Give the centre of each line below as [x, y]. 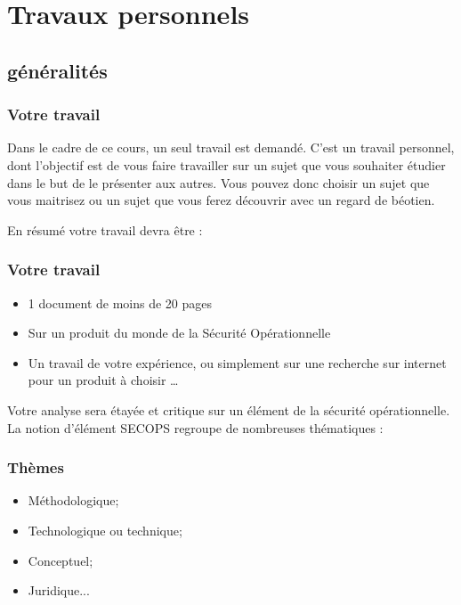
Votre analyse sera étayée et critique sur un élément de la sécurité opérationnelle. [229, 409]
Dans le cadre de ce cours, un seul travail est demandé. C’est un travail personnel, [231, 147]
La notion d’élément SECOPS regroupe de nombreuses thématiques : [195, 427]
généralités [57, 70]
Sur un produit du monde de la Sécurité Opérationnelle [179, 333]
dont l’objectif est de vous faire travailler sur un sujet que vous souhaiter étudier [226, 164]
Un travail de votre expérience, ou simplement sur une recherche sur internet [237, 362]
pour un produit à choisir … [103, 380]
